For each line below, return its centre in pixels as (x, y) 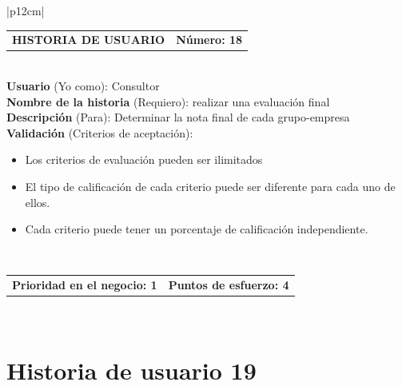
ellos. (38, 202)
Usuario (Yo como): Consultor (83, 86)
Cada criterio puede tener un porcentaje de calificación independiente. (197, 229)
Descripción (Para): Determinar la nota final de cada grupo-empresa (178, 117)
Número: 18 (209, 40)
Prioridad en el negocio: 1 (85, 285)
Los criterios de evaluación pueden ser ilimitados (144, 159)
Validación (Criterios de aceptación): (100, 132)
